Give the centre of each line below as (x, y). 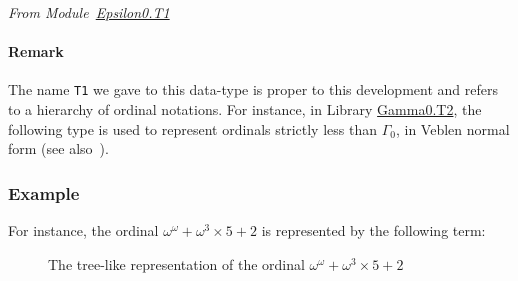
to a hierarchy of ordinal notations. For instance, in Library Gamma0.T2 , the (245, 109)
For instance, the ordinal (83, 230)
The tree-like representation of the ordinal (176, 263)
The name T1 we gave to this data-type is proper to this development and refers (253, 89)
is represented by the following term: (373, 230)
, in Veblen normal (452, 128)
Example (44, 192)
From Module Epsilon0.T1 (89, 12)
